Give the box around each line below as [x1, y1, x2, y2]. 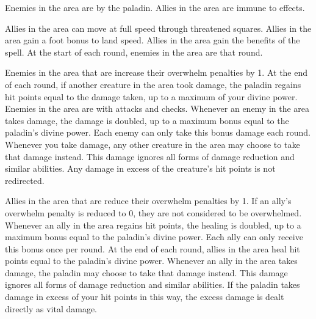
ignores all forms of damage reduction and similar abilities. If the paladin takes [5, 278, 300, 291]
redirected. [5, 174, 45, 186]
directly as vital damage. [5, 302, 98, 315]
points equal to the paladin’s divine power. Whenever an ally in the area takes [5, 254, 298, 267]
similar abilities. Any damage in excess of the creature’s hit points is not [5, 162, 276, 175]
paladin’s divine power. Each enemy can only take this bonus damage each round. [5, 126, 311, 139]
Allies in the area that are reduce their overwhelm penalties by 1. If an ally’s [5, 194, 292, 207]
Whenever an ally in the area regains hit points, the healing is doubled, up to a [5, 218, 301, 231]
